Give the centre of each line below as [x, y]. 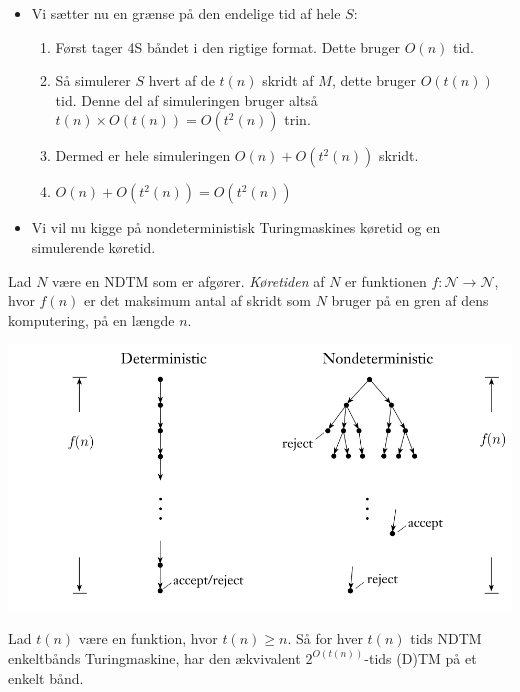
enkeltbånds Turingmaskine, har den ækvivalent [154, 657]
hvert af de [181, 80]
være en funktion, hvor [148, 638]
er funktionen [386, 280]
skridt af [288, 80]
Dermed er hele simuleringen [143, 155]
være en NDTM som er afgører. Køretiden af [188, 280]
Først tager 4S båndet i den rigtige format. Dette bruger [228, 46]
